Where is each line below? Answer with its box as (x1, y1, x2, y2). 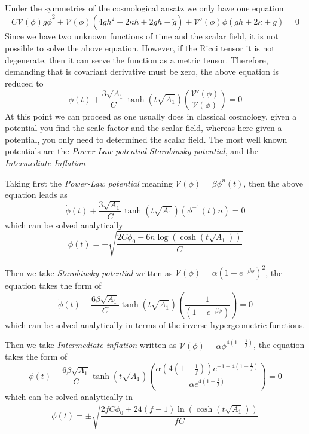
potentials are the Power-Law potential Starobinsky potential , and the (5, 145, 258, 157)
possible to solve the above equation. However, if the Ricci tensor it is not (5, 41, 275, 54)
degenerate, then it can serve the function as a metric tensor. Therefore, (5, 53, 268, 66)
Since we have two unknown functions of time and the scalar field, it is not (5, 30, 279, 42)
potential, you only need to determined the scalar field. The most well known (5, 133, 287, 145)
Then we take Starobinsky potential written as (5, 266, 173, 279)
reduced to (5, 77, 44, 89)
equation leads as (5, 188, 68, 201)
